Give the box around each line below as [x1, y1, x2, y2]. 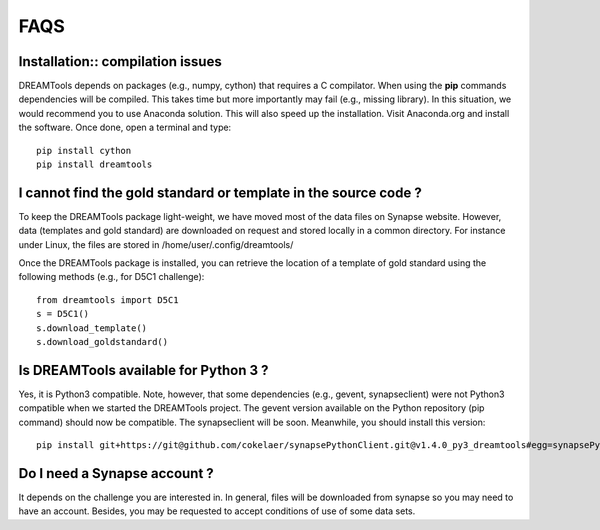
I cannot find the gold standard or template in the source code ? [18, 184, 422, 201]
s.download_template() [36, 322, 148, 334]
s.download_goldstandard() [36, 336, 169, 348]
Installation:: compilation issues [18, 53, 222, 70]
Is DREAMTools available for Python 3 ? [18, 361, 269, 379]
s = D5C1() [36, 308, 90, 320]
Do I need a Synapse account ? [18, 465, 214, 482]
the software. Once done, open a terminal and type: [18, 121, 232, 134]
